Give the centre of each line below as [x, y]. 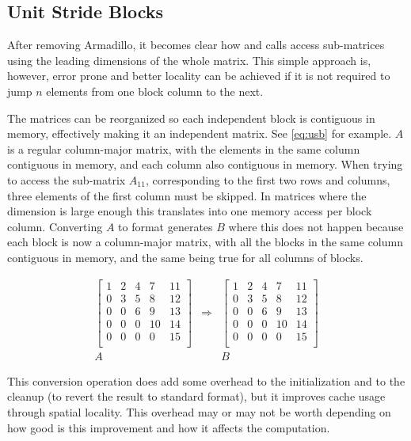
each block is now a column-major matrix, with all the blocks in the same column [205, 242]
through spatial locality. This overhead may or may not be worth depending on [199, 411]
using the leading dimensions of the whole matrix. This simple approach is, [189, 60]
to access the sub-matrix [67, 179]
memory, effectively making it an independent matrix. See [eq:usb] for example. [200, 133]
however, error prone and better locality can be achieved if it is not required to [199, 76]
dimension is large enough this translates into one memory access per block [190, 211]
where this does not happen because [316, 226]
